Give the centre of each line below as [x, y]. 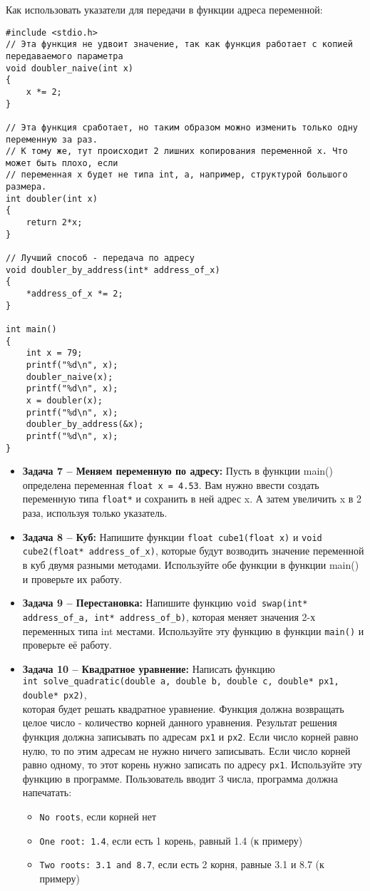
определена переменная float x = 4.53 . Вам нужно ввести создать [171, 484]
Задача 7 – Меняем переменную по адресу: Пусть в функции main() [178, 471]
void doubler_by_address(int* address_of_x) [113, 270]
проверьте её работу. [67, 645]
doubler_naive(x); [70, 377]
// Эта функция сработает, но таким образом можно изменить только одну [182, 127]
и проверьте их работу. [72, 578]
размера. [26, 187]
